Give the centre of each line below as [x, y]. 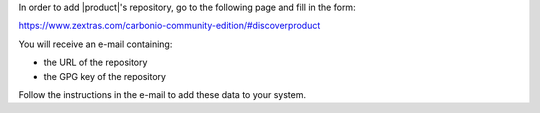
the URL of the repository [95, 62]
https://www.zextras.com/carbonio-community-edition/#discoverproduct [169, 26]
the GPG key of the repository [105, 76]
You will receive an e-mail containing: [95, 44]
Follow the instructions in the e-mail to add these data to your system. [162, 94]
